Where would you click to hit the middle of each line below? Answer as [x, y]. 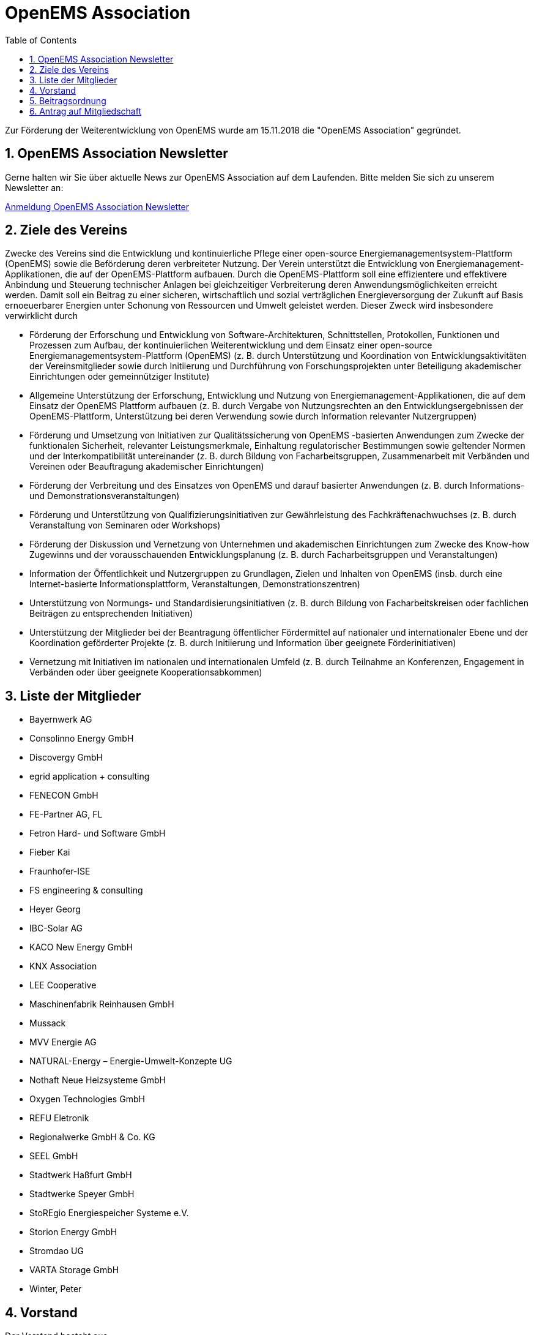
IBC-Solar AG [56, 928]
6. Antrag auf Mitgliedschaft [85, 111]
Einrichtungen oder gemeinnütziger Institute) [120, 377]
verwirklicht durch [41, 316]
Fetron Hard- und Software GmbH [98, 833]
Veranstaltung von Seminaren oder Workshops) [125, 525]
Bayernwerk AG [61, 720]
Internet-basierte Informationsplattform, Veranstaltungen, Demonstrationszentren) [195, 584]
